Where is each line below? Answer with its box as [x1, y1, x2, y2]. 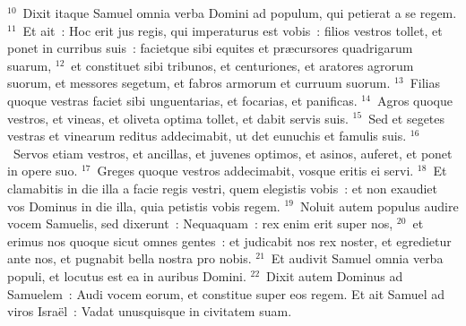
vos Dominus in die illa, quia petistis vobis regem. [7, 196, 280, 215]
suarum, [7, 56, 52, 74]
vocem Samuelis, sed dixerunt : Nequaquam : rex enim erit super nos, [7, 214, 393, 233]
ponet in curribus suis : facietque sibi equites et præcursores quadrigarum [7, 39, 413, 57]
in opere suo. [7, 161, 78, 180]
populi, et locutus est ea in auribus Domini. [7, 266, 246, 285]
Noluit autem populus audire [299, 196, 459, 215]
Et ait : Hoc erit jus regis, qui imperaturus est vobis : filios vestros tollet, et [22, 21, 443, 39]
